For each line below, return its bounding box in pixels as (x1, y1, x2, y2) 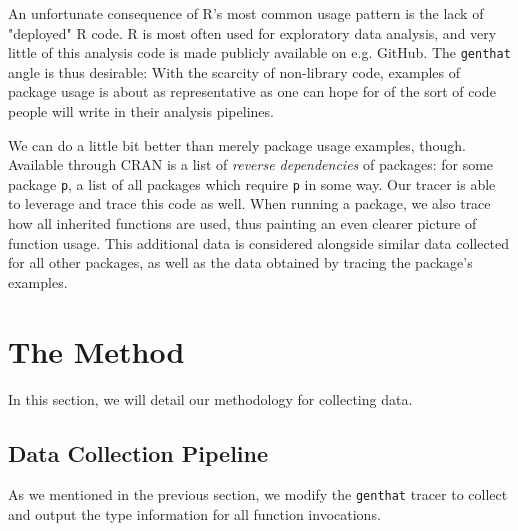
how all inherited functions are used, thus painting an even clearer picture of (8, 213, 477, 234)
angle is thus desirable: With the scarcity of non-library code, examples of (8, 61, 461, 82)
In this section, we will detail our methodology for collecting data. (8, 388, 413, 409)
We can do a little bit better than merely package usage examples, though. (8, 134, 466, 155)
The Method (8, 330, 185, 371)
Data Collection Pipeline (8, 437, 269, 468)
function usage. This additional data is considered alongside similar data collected (8, 232, 510, 253)
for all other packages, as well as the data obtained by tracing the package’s (8, 252, 473, 273)
